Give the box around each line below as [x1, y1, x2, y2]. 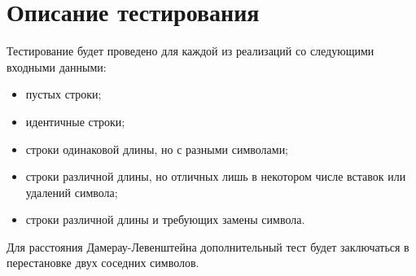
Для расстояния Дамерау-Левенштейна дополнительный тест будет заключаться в [7, 238, 409, 255]
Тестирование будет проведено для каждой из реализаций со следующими [7, 42, 374, 59]
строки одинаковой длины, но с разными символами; [25, 140, 289, 157]
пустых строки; [25, 85, 102, 103]
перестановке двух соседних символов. [7, 254, 199, 271]
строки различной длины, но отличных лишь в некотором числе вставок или [25, 168, 406, 185]
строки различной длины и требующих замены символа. [25, 211, 305, 228]
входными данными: [7, 58, 107, 75]
